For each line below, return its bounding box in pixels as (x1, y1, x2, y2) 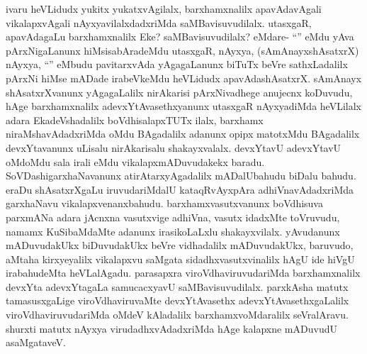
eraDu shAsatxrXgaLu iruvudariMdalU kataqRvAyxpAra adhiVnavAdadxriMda (6, 182, 354, 197)
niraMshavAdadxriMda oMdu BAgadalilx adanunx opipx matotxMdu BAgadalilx (6, 126, 360, 141)
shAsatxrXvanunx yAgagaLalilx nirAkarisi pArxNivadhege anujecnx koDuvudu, (6, 84, 353, 99)
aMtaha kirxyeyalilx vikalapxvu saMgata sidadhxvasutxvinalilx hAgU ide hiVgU (6, 251, 355, 266)
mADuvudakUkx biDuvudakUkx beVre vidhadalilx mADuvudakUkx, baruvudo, (6, 238, 354, 253)
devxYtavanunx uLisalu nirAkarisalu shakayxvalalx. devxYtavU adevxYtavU (6, 140, 341, 155)
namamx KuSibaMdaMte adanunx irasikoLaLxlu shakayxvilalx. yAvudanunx (6, 223, 340, 238)
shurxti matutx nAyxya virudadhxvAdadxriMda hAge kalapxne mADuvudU (6, 321, 337, 336)
